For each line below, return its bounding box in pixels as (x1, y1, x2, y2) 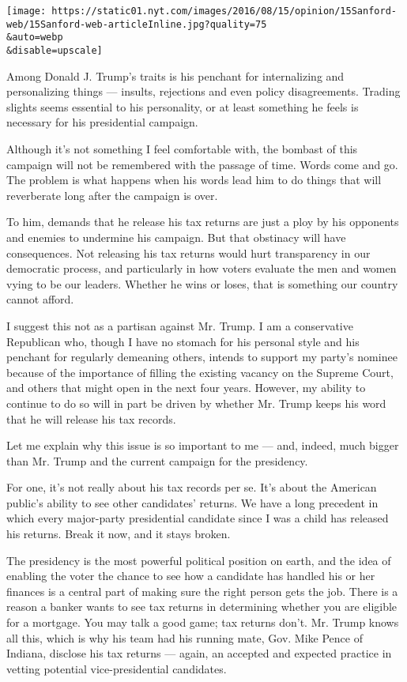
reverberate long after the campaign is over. (6, 187, 218, 203)
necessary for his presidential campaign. (6, 114, 198, 130)
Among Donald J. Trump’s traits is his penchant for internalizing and (6, 67, 345, 84)
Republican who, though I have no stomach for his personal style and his (6, 333, 360, 349)
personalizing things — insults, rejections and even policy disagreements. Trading (6, 83, 401, 100)
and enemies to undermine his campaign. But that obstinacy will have (6, 228, 346, 245)
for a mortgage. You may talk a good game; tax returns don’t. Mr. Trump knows (6, 614, 399, 631)
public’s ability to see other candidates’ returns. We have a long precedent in (6, 494, 379, 511)
